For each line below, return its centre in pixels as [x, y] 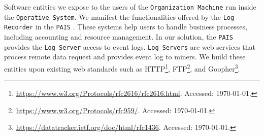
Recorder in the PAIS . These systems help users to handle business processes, [126, 27]
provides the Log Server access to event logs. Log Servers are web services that [130, 46]
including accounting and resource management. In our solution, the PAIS [119, 36]
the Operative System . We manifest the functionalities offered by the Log [119, 16]
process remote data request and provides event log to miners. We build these [125, 57]
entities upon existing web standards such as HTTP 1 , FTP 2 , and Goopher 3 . [122, 67]
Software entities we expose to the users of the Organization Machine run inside [130, 7]
